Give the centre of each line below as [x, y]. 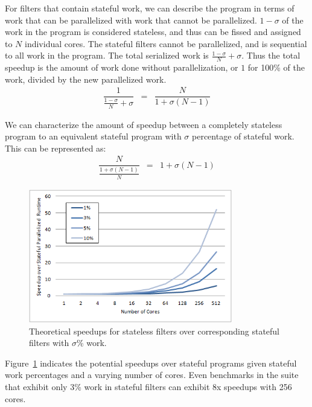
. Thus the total [271, 55]
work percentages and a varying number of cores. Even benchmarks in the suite [152, 375]
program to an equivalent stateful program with [93, 136]
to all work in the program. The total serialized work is [107, 55]
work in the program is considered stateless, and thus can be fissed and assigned [153, 32]
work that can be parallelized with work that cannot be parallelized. [131, 20]
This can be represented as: [56, 148]
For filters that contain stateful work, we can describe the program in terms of [150, 8]
